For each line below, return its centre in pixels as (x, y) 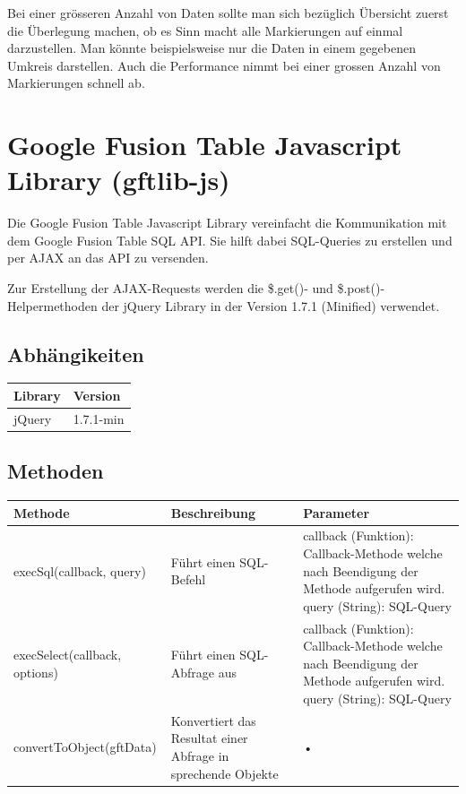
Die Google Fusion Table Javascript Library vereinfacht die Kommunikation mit (227, 223)
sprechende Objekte (224, 773)
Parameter (337, 512)
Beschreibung (213, 512)
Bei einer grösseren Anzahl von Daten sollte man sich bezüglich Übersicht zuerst (228, 13)
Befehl (188, 579)
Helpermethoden (52, 305)
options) (36, 672)
